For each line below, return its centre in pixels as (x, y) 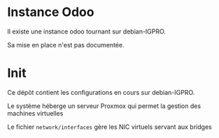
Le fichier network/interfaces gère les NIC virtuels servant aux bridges (109, 127)
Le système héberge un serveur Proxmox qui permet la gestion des (104, 106)
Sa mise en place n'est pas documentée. (66, 45)
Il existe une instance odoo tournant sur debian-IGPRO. (87, 31)
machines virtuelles (35, 113)
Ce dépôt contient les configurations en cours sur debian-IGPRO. (101, 92)
